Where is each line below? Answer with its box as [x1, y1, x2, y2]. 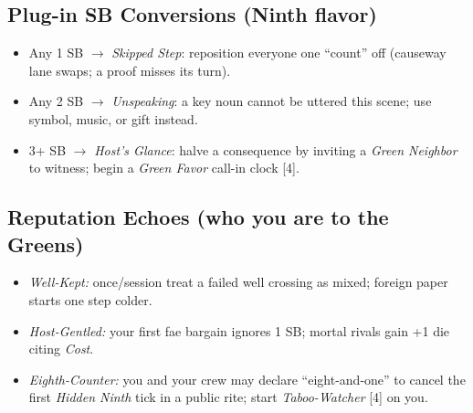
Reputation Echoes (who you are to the [7, 203, 389, 231]
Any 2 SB [28, 91, 84, 111]
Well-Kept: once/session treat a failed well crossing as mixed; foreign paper [28, 272, 448, 291]
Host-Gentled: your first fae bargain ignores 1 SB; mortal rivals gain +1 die [28, 321, 450, 340]
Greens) [7, 229, 84, 258]
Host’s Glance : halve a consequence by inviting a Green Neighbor [94, 140, 457, 159]
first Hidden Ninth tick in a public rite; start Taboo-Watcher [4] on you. [28, 387, 428, 407]
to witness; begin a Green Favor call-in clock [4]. [28, 158, 300, 177]
